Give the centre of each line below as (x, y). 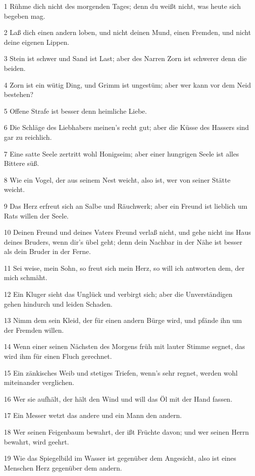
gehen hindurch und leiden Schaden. (58, 303)
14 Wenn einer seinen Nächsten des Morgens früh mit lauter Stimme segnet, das (125, 346)
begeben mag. (25, 16)
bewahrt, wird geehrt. (37, 441)
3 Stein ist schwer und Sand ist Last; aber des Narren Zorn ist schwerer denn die (126, 58)
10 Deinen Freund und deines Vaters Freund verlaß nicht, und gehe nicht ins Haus (127, 232)
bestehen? (19, 94)
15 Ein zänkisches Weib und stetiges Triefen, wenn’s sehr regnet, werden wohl (121, 372)
